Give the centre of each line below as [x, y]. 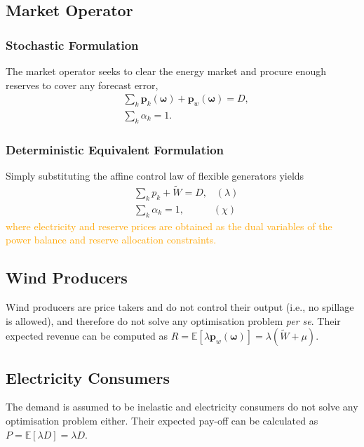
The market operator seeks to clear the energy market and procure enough [166, 71]
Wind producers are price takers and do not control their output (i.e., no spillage [180, 306]
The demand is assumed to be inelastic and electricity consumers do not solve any [182, 407]
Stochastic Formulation [72, 45]
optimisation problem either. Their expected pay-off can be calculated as [162, 420]
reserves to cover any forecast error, [82, 85]
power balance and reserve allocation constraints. [111, 240]
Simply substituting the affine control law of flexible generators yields [155, 176]
